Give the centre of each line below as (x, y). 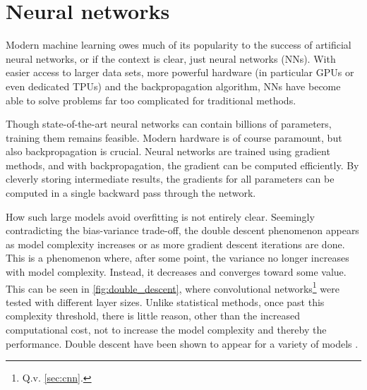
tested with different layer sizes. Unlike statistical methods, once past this (165, 301)
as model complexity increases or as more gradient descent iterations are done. (175, 244)
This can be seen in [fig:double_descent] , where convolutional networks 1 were (173, 287)
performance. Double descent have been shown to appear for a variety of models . (182, 343)
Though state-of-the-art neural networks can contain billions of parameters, (169, 124)
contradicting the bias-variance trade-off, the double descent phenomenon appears (182, 230)
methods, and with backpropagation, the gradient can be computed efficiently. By (182, 165)
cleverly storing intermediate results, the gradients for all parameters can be (170, 179)
